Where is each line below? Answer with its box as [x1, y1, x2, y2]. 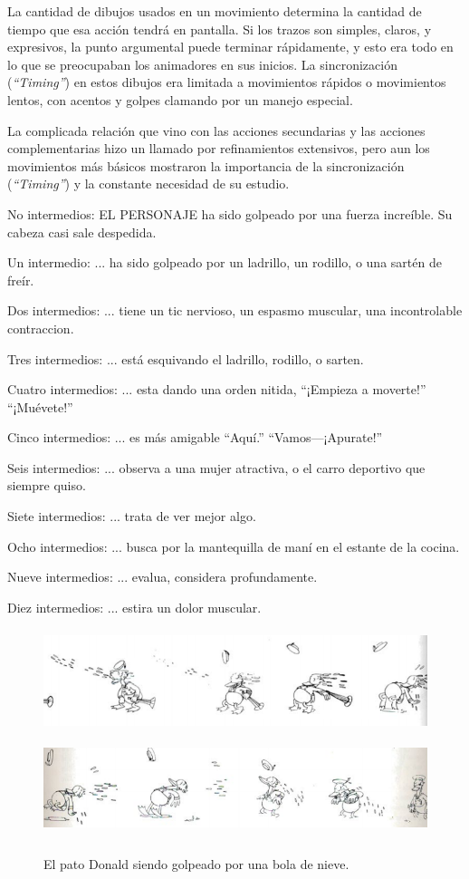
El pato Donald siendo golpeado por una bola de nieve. [43, 855, 349, 874]
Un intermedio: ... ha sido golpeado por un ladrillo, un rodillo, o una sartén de [7, 253, 442, 272]
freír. [7, 270, 34, 289]
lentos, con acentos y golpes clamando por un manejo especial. [7, 90, 353, 109]
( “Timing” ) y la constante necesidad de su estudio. [7, 174, 290, 193]
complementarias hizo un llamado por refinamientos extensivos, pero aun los [7, 139, 430, 158]
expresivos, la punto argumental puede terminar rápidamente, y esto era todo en [7, 37, 454, 56]
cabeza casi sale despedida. [7, 222, 157, 241]
